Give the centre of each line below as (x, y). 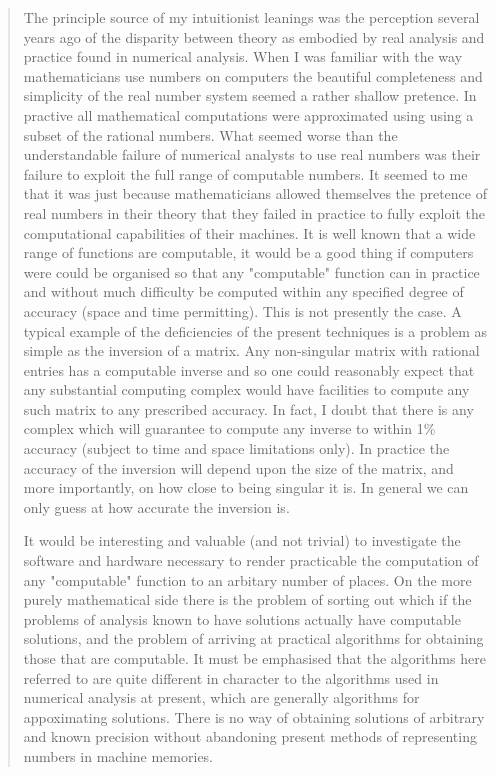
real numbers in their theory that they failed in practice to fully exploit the (254, 212)
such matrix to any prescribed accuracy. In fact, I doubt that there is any (248, 408)
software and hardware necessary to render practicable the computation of (251, 560)
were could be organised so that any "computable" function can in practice (251, 271)
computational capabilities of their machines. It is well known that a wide (249, 232)
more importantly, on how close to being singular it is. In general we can (246, 487)
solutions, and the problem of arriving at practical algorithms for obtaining (253, 638)
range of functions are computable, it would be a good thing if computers (248, 252)
